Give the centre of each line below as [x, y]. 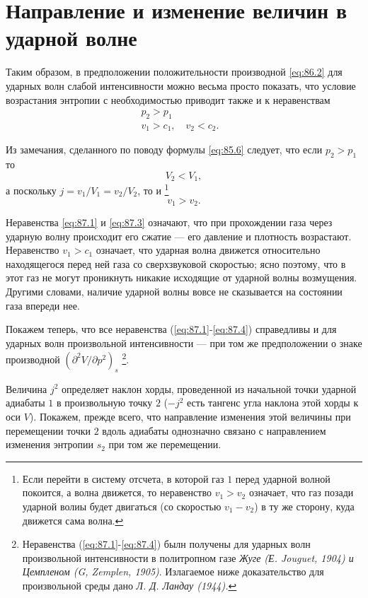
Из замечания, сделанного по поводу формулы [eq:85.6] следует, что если [164, 149]
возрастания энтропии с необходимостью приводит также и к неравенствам [168, 99]
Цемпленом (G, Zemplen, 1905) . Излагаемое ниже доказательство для [173, 571]
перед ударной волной [283, 478]
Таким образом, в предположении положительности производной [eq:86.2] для [174, 72]
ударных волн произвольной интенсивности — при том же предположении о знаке [184, 342]
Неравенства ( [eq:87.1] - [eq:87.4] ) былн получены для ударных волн [166, 544]
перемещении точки [48, 430]
